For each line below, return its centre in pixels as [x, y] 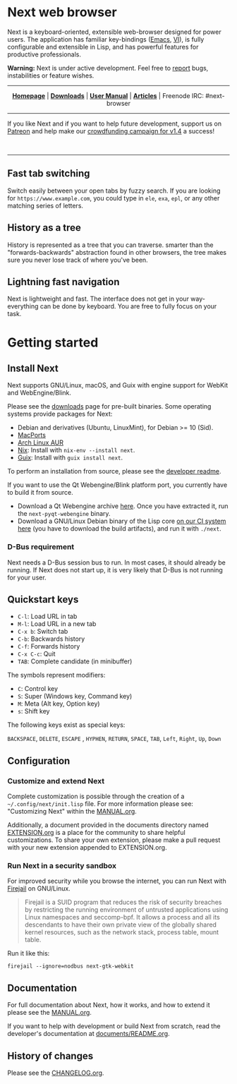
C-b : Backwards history [51, 639]
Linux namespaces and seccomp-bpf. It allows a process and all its [122, 917]
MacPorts [31, 435]
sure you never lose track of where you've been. [78, 260]
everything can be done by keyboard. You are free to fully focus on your [112, 306]
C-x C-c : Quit [36, 654]
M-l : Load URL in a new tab [57, 624]
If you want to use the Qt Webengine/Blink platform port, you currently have [117, 485]
